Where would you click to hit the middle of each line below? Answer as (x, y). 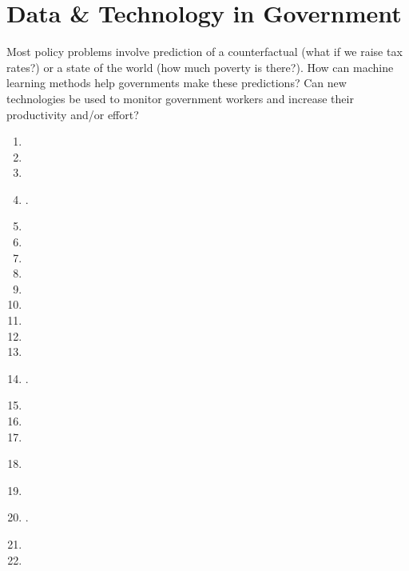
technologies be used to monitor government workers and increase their (180, 98)
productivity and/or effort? (73, 114)
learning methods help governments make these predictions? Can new (177, 83)
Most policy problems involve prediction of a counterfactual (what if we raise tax (204, 52)
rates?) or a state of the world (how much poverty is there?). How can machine (200, 67)
